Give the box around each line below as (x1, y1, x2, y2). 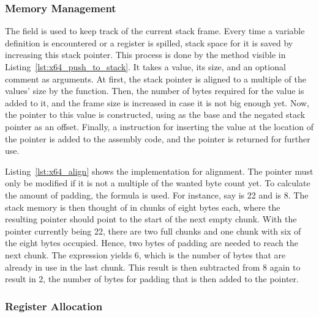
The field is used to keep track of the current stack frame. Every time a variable (5, 24, 305, 37)
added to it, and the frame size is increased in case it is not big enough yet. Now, (5, 96, 310, 109)
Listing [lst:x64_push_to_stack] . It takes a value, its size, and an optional (5, 60, 286, 73)
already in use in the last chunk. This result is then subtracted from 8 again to (5, 260, 301, 273)
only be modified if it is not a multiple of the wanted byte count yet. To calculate (5, 177, 310, 189)
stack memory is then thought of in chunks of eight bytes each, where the (5, 200, 280, 213)
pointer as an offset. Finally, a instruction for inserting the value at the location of (5, 120, 313, 133)
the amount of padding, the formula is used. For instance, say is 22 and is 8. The (5, 188, 309, 201)
